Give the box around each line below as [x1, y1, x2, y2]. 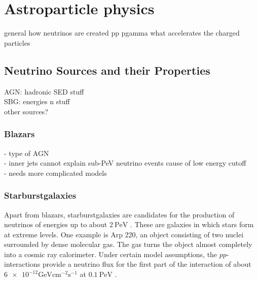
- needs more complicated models [4, 167, 107, 178]
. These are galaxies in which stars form [130, 219, 254, 230]
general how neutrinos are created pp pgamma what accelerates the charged [4, 27, 240, 38]
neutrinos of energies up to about [4, 219, 107, 230]
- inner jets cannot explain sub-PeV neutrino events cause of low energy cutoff [4, 158, 246, 168]
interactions [4, 259, 41, 269]
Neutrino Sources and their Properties [4, 62, 210, 78]
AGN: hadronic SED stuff [4, 86, 84, 97]
